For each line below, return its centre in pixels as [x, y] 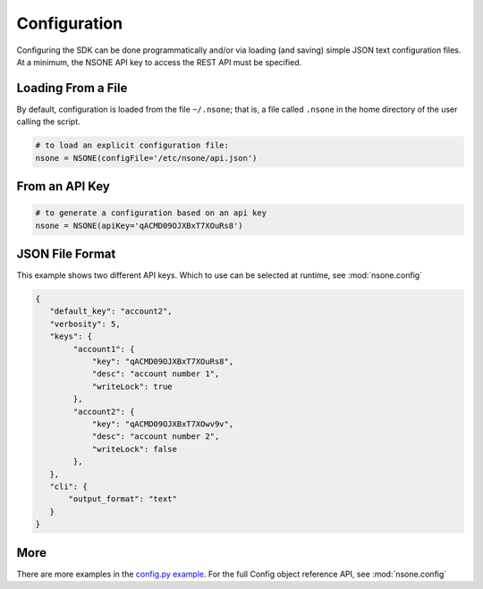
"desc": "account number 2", [156, 437]
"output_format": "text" [123, 499]
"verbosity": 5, [85, 324]
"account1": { [104, 349]
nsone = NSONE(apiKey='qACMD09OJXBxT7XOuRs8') [139, 225]
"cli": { [69, 486]
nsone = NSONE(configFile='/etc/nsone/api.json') [146, 158]
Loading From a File [72, 88]
